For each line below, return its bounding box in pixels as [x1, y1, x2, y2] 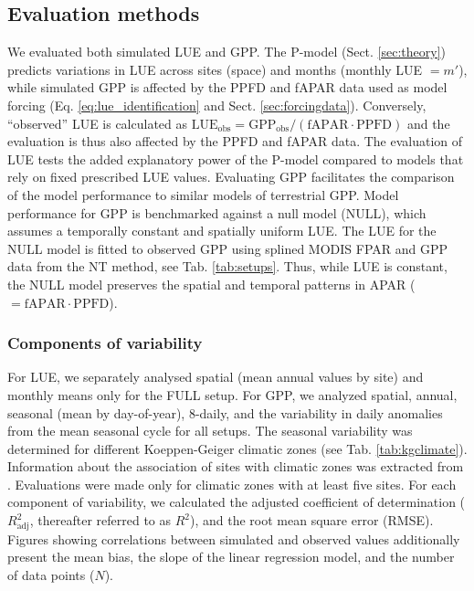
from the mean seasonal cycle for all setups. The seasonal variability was [7, 421, 413, 440]
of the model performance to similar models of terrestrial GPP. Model [7, 185, 399, 204]
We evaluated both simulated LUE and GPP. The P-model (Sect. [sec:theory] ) [7, 42, 447, 61]
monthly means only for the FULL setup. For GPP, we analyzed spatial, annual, [7, 385, 458, 404]
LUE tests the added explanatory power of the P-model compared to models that [7, 149, 464, 168]
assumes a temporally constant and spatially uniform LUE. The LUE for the [7, 221, 437, 240]
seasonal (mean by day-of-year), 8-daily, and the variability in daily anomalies [7, 403, 443, 422]
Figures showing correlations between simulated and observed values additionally [7, 529, 460, 548]
